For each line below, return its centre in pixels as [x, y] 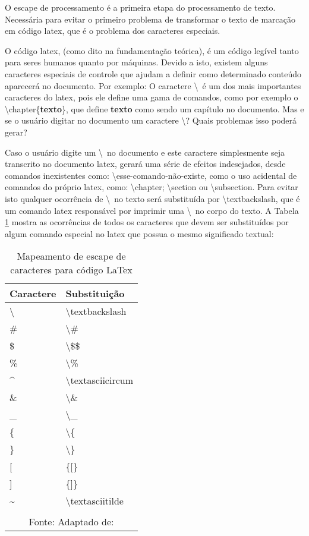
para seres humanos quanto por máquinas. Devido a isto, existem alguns [136, 62]
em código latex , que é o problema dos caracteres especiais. [113, 31]
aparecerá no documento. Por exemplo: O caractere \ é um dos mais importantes [153, 85]
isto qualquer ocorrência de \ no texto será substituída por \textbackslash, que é [152, 198]
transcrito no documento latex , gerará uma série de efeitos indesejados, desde [145, 164]
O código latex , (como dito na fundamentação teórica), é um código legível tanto [152, 50]
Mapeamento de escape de [71, 256]
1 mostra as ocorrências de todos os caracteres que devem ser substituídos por [147, 222]
